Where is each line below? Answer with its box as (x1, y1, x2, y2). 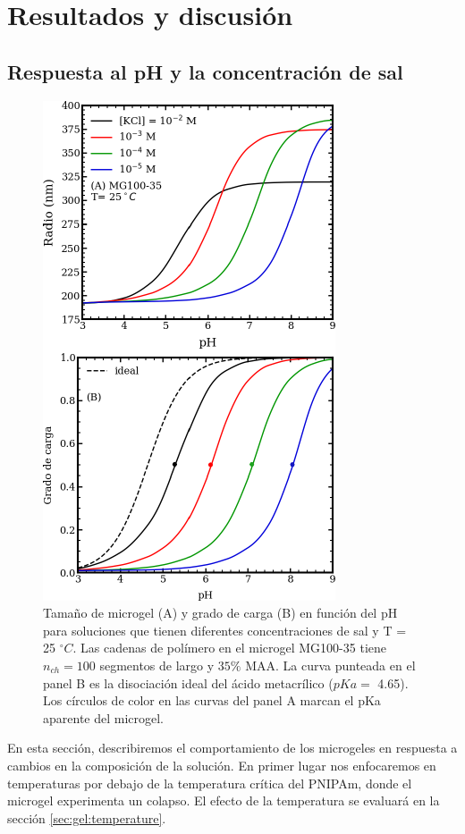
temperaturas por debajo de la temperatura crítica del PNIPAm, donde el (7, 773, 412, 792)
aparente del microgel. (43, 708, 165, 727)
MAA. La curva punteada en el (245, 655, 416, 674)
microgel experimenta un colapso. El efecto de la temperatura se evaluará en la (7, 791, 440, 810)
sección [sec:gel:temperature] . (7, 808, 166, 827)
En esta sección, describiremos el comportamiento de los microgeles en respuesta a (7, 738, 458, 757)
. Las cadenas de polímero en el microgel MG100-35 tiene (72, 638, 386, 657)
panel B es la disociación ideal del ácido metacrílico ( (43, 673, 334, 692)
